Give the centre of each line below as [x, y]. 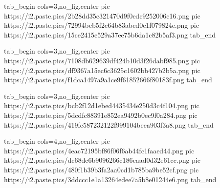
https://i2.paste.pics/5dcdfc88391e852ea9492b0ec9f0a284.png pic [101, 115]
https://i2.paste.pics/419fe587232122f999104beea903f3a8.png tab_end [109, 124]
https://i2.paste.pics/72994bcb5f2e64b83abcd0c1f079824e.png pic [101, 25]
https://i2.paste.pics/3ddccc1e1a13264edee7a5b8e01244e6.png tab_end [110, 179]
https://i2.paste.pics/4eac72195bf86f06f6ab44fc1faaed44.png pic [99, 150]
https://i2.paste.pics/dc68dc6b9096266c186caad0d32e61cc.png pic [102, 160]
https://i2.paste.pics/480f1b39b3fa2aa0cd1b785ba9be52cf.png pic [101, 169]
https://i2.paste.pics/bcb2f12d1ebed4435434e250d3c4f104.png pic [102, 105]
